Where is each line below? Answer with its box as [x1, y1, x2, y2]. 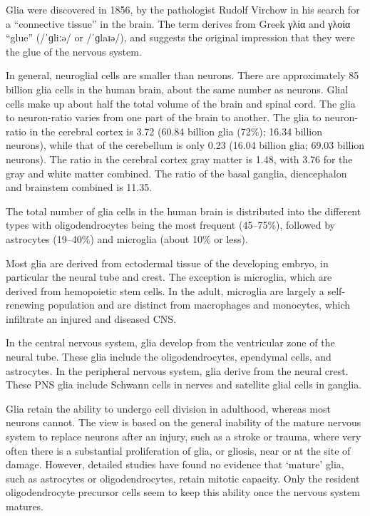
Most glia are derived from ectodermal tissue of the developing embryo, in [6, 255, 329, 270]
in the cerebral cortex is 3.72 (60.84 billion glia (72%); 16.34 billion [29, 123, 322, 138]
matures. [6, 499, 44, 513]
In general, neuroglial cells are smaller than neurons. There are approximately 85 [6, 68, 359, 83]
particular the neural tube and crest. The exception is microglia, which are [6, 269, 332, 284]
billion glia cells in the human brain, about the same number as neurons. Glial [6, 81, 349, 96]
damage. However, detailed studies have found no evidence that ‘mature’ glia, [6, 457, 344, 472]
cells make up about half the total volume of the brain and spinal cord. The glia [6, 96, 356, 110]
